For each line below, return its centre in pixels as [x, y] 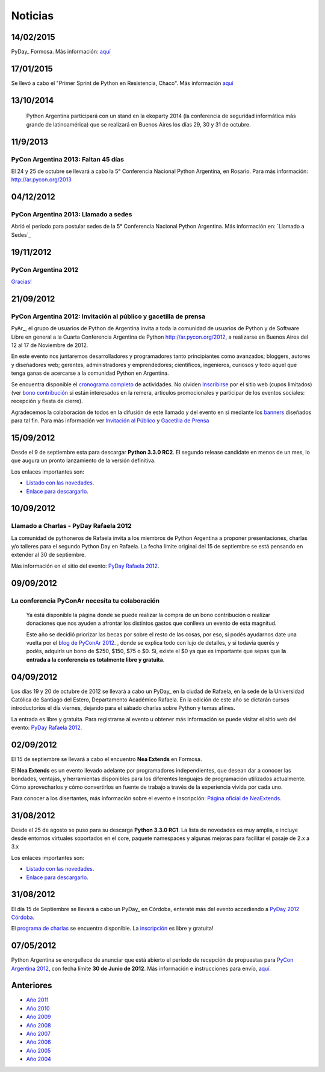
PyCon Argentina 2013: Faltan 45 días [68, 159]
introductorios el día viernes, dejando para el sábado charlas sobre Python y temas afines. [123, 708]
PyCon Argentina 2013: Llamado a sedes [72, 215]
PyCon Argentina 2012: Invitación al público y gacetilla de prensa [108, 316]
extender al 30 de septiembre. [49, 555]
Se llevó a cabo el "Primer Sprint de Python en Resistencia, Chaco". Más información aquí [122, 83]
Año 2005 [39, 1050]
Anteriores [32, 986]
